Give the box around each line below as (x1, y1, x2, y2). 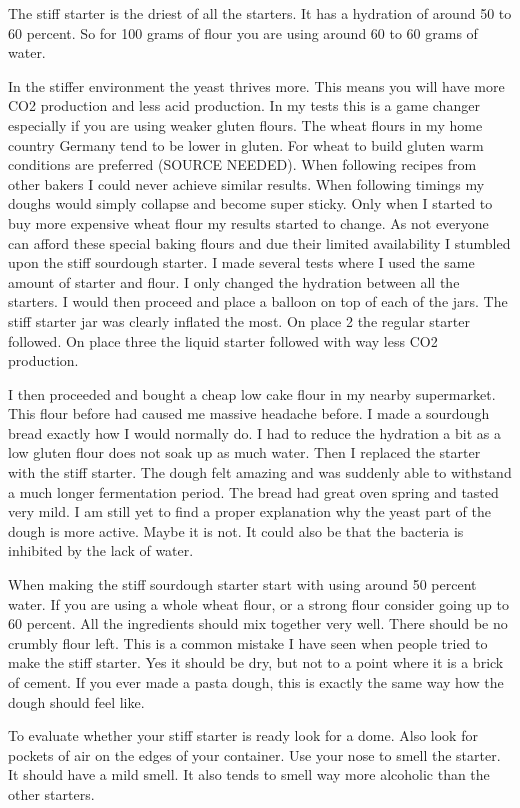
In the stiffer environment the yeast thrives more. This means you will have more (8, 75, 505, 96)
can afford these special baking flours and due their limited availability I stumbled (8, 232, 511, 253)
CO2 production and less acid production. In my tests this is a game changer (8, 95, 480, 116)
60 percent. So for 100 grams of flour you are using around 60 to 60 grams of (8, 22, 478, 43)
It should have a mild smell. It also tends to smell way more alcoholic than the (8, 764, 490, 785)
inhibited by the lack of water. (8, 540, 194, 561)
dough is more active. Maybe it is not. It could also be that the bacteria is (8, 520, 464, 541)
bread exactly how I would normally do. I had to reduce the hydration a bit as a (8, 422, 501, 443)
